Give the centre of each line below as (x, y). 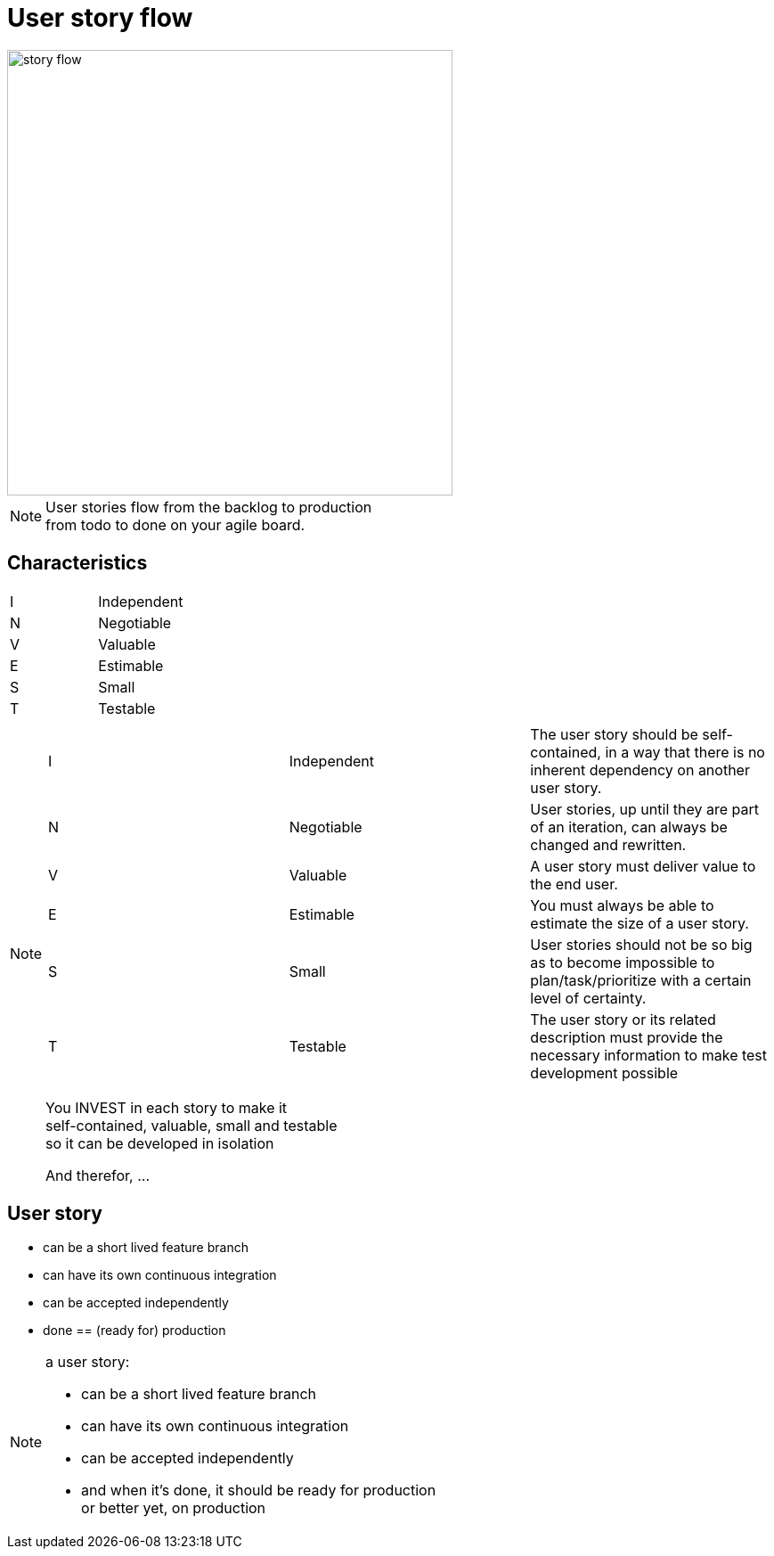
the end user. (574, 884)
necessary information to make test (649, 1055)
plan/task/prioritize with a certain (641, 980)
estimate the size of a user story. (640, 923)
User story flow (100, 18)
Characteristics (77, 563)
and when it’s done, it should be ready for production (259, 1490)
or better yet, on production (174, 1508)
